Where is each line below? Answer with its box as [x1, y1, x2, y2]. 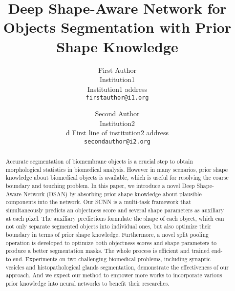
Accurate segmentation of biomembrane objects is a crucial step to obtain [5, 157, 193, 166]
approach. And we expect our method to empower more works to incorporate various [5, 271, 222, 279]
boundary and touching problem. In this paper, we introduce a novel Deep [5, 182, 195, 190]
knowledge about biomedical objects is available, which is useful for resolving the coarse [5, 173, 229, 182]
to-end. [5, 255, 24, 263]
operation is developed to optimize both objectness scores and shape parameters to [5, 238, 217, 247]
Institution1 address [87, 83, 147, 94]
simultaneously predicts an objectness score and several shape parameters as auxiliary [5, 206, 224, 214]
